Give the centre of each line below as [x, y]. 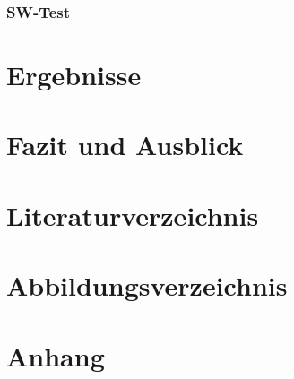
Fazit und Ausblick [125, 145]
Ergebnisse [74, 75]
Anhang [56, 355]
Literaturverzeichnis [133, 215]
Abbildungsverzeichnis [147, 285]
